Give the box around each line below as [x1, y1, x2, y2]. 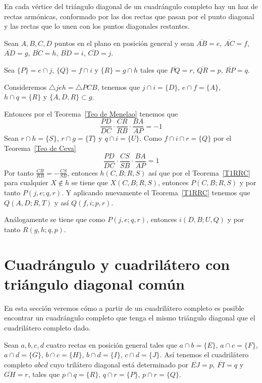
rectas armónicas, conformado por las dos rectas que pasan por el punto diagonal [4, 11, 254, 21]
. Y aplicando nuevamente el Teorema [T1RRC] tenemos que [62, 187, 250, 198]
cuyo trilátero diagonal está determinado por [50, 359, 188, 369]
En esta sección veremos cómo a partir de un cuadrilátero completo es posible [4, 302, 244, 313]
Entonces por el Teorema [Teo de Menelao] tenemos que [4, 108, 178, 119]
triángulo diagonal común [4, 273, 185, 294]
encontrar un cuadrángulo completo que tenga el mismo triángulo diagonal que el [4, 312, 255, 323]
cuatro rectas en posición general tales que [46, 339, 177, 350]
